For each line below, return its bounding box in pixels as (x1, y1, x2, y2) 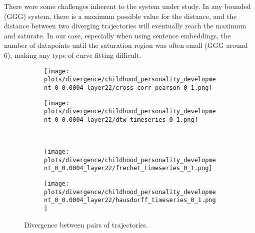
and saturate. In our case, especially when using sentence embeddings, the (4, 30, 231, 40)
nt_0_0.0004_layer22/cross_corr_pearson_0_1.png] (44, 84, 212, 91)
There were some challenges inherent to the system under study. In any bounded (4, 1, 251, 11)
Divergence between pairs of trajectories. (24, 219, 148, 230)
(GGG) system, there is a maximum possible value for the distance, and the (4, 10, 237, 21)
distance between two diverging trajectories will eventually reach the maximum (4, 20, 246, 31)
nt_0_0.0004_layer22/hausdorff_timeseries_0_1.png (44, 197, 216, 204)
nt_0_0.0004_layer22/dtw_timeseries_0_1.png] (44, 116, 198, 123)
